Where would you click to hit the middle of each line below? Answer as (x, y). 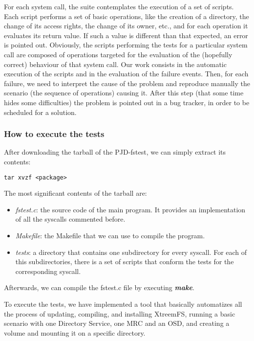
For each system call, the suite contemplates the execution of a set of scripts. (119, 6)
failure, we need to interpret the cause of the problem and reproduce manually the (127, 83)
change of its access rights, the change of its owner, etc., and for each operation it (126, 26)
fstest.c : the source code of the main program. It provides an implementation (130, 209)
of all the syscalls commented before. (70, 219)
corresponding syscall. (48, 271)
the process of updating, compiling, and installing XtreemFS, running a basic (120, 313)
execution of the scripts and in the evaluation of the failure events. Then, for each (126, 74)
